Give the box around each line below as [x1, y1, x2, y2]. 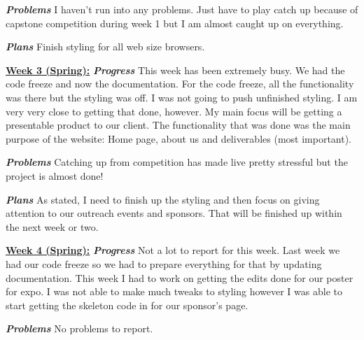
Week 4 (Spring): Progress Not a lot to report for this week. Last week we [6, 243, 340, 257]
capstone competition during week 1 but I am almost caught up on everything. [6, 15, 344, 30]
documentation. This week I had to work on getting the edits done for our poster [6, 270, 353, 285]
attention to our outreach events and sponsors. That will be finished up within [6, 206, 342, 220]
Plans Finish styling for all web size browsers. [6, 39, 205, 54]
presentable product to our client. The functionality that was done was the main [6, 118, 351, 132]
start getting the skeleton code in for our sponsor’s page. [6, 297, 248, 312]
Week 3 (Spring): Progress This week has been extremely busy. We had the [6, 62, 345, 77]
